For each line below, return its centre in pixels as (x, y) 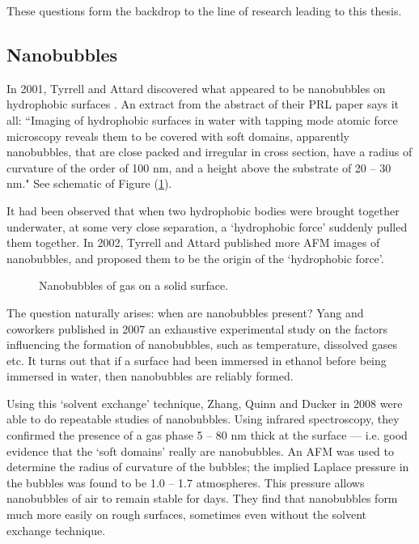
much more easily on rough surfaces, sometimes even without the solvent (187, 514)
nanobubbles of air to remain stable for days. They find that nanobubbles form (202, 498)
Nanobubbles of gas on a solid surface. (134, 285)
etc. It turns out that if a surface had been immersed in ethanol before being (197, 360)
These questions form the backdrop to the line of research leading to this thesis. (204, 11)
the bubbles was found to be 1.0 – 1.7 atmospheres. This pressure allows (186, 482)
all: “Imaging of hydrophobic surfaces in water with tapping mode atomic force (202, 119)
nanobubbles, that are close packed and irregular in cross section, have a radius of (209, 152)
